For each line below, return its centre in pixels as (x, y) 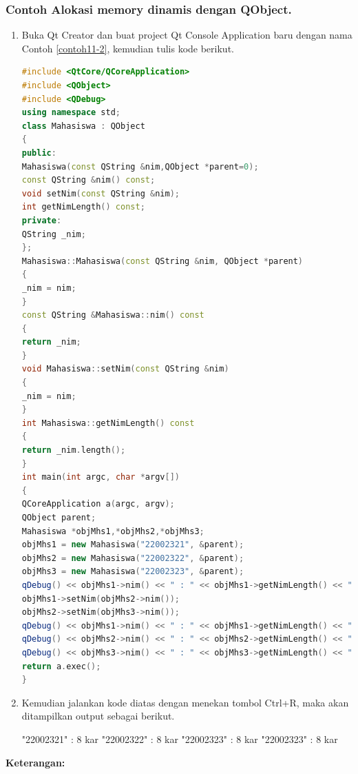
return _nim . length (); (74, 450)
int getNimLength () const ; (83, 207)
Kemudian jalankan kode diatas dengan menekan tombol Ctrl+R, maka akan (185, 702)
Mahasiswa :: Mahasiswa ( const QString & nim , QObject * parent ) (162, 261)
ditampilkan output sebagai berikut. (98, 716)
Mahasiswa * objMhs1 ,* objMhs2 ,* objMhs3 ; (113, 531)
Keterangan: (35, 762)
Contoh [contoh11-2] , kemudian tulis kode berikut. (128, 48)
